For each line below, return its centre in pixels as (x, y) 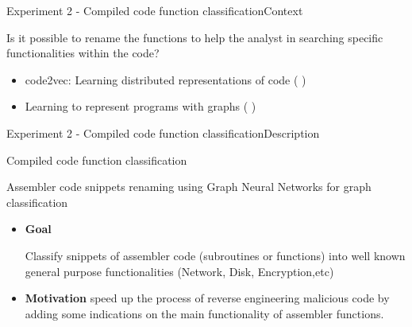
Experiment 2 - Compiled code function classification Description (163, 132)
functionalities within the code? (83, 53)
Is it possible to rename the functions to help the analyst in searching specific (195, 37)
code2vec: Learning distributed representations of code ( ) (166, 79)
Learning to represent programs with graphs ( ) (141, 106)
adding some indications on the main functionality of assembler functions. (204, 313)
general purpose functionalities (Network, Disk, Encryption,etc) (179, 271)
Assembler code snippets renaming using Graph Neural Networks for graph (189, 187)
